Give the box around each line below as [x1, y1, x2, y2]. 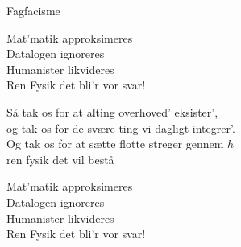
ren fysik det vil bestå [6, 150, 114, 167]
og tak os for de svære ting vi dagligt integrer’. [6, 119, 235, 136]
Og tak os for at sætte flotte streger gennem [6, 135, 224, 152]
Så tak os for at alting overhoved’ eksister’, [6, 103, 218, 120]
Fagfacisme [6, 2, 60, 19]
